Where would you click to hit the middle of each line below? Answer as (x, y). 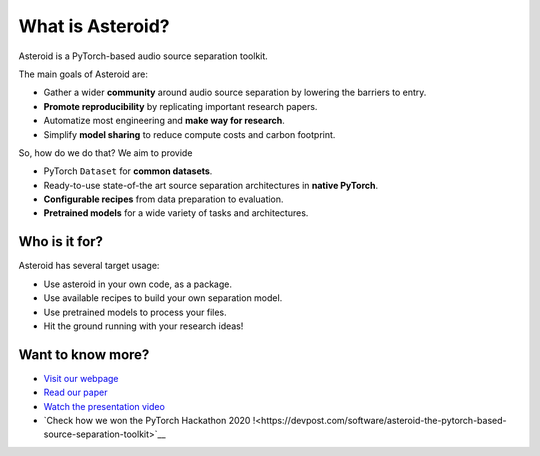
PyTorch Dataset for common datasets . (128, 171)
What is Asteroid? (94, 26)
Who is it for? (61, 241)
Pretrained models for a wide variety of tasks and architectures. (176, 213)
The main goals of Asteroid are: (83, 74)
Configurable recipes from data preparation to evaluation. (163, 199)
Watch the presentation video (104, 406)
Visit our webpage (81, 378)
